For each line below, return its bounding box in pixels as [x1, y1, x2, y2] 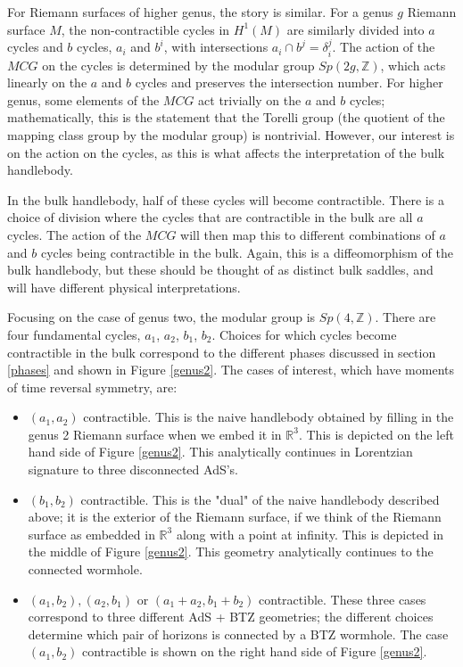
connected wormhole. [28, 560, 143, 579]
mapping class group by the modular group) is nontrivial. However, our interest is [7, 125, 455, 144]
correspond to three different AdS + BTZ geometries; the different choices [28, 607, 434, 626]
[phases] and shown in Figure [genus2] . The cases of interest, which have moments [7, 360, 454, 379]
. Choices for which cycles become [211, 325, 397, 343]
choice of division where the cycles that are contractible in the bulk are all [7, 208, 413, 226]
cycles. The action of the [7, 225, 142, 243]
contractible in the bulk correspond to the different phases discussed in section [7, 342, 436, 361]
